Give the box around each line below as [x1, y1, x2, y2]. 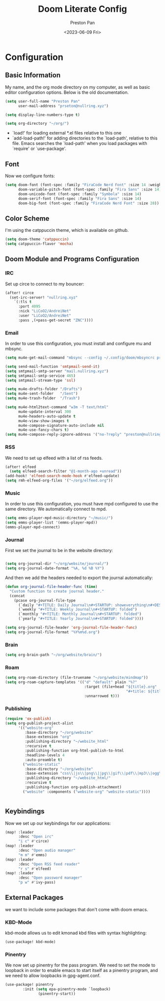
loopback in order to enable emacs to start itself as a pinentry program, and [5, 968, 158, 973]
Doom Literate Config [38, 3, 127, 15]
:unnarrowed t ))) [84, 694, 120, 698]
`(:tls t [14, 300, 32, 305]
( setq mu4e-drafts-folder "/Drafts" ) [5, 387, 82, 391]
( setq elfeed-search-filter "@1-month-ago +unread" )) [9, 469, 122, 474]
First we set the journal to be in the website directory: [5, 548, 113, 554]
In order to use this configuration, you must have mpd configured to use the [5, 501, 159, 507]
